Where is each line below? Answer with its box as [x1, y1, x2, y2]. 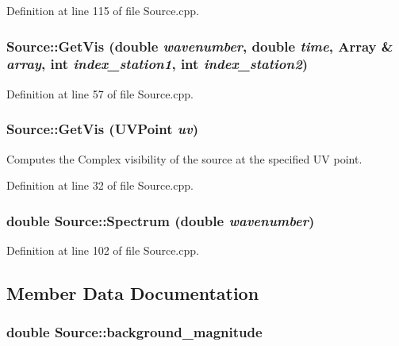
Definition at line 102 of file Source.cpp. [6, 241, 199, 258]
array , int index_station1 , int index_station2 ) [6, 54, 309, 74]
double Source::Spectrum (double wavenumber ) [6, 210, 315, 230]
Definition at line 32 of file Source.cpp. [6, 177, 194, 194]
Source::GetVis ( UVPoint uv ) [6, 119, 199, 139]
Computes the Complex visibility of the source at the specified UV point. [6, 150, 363, 167]
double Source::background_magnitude [6, 322, 263, 342]
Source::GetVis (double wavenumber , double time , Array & [6, 36, 393, 56]
